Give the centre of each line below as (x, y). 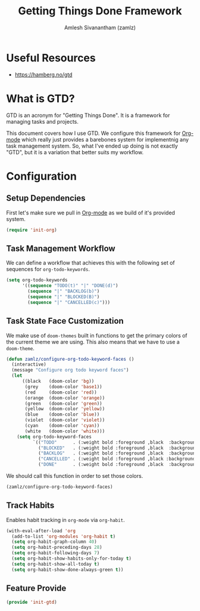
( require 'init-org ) (32, 230)
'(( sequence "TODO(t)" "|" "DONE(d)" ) (70, 286)
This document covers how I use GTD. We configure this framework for (93, 133)
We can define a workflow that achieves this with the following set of (91, 263)
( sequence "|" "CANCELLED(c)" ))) (69, 302)
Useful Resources (51, 58)
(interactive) (29, 365)
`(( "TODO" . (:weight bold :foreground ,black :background (115, 442)
